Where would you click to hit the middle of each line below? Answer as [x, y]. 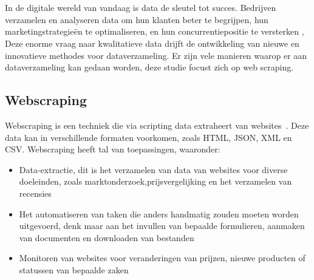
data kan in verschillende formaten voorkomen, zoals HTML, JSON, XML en [148, 137]
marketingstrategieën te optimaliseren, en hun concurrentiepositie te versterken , [155, 31]
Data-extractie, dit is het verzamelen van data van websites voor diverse [153, 169]
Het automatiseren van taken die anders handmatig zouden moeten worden [159, 213]
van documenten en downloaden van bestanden [107, 237]
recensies [35, 193]
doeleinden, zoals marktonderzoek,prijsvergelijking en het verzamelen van [155, 181]
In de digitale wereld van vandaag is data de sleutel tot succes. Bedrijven [141, 8]
